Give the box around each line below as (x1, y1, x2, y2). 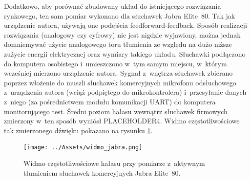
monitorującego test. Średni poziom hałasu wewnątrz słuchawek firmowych (4, 106, 228, 116)
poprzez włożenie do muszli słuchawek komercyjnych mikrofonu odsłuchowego (4, 77, 236, 87)
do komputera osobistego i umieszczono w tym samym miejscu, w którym (4, 58, 227, 68)
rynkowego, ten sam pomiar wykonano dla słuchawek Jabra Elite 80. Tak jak (4, 10, 235, 20)
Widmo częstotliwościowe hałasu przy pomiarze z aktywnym (23, 158, 205, 168)
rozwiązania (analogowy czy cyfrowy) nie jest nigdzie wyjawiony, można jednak (4, 29, 241, 40)
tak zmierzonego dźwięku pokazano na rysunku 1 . (4, 125, 153, 135)
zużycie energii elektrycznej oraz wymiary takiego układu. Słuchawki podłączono (4, 48, 246, 59)
